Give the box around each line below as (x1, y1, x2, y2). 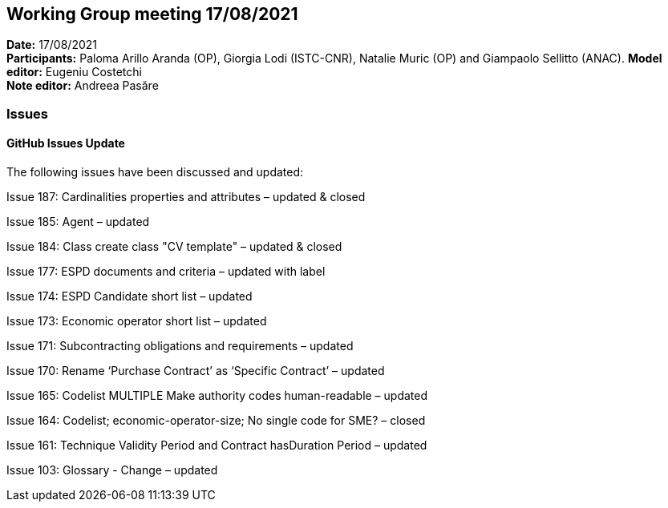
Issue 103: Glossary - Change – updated (6, 463, 218, 478)
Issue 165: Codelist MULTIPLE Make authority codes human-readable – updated (6, 389, 428, 403)
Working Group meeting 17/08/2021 (6, 4, 298, 24)
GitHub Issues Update (6, 136, 125, 151)
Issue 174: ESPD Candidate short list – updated (6, 289, 253, 304)
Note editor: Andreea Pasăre (6, 79, 159, 93)
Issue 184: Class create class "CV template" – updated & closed (6, 240, 342, 254)
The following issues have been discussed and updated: (6, 165, 304, 179)
